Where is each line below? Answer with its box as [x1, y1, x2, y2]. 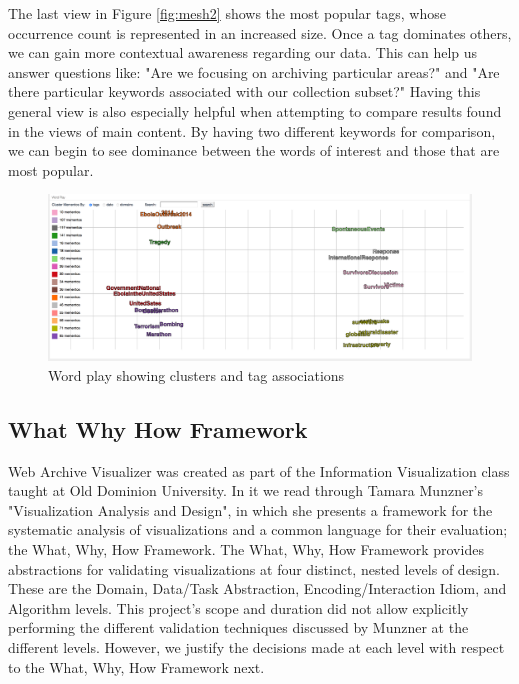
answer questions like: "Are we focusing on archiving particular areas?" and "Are [8, 61, 500, 82]
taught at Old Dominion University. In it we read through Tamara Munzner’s [8, 480, 484, 501]
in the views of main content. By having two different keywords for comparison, [8, 120, 496, 141]
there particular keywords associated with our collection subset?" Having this [8, 81, 481, 102]
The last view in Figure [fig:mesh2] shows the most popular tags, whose [8, 3, 446, 23]
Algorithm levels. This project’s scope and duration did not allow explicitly [8, 597, 469, 618]
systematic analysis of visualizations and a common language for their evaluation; [8, 519, 508, 540]
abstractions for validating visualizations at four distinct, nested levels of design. [8, 558, 500, 579]
